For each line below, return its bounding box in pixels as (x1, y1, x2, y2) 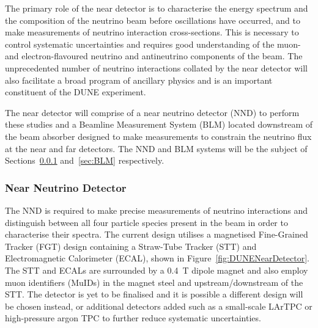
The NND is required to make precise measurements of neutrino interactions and (5, 203, 308, 216)
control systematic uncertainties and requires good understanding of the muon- (5, 37, 301, 50)
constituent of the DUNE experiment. (5, 86, 146, 98)
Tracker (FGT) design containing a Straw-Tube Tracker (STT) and (5, 239, 257, 252)
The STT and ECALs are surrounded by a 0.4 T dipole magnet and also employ (5, 263, 308, 276)
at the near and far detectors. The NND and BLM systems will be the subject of (5, 142, 308, 155)
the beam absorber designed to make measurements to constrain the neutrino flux (5, 129, 312, 142)
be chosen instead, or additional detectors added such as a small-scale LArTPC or (5, 299, 312, 312)
